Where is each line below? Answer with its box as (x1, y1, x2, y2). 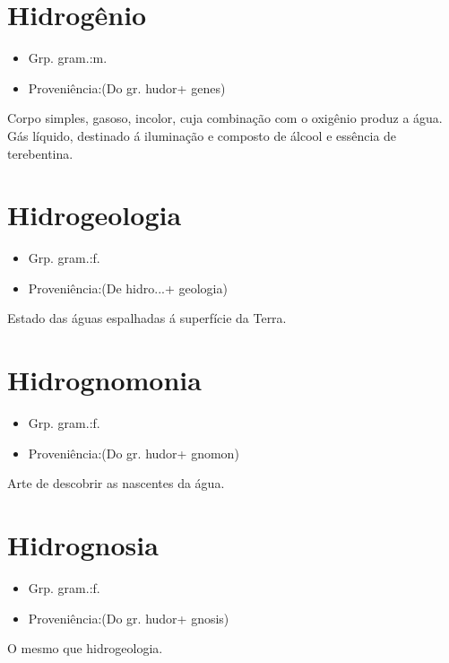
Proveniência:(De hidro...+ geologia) (28, 278, 228, 297)
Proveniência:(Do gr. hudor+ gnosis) (28, 608, 229, 627)
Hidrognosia (7, 527, 159, 563)
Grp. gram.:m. (28, 48, 108, 67)
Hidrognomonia (7, 362, 202, 398)
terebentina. (7, 144, 73, 162)
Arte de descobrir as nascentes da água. (7, 474, 225, 493)
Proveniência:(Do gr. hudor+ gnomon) (28, 443, 239, 462)
